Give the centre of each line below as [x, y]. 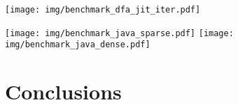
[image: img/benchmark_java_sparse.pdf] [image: [119, 33]
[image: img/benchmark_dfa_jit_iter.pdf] [103, 10]
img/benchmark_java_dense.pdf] [78, 45]
